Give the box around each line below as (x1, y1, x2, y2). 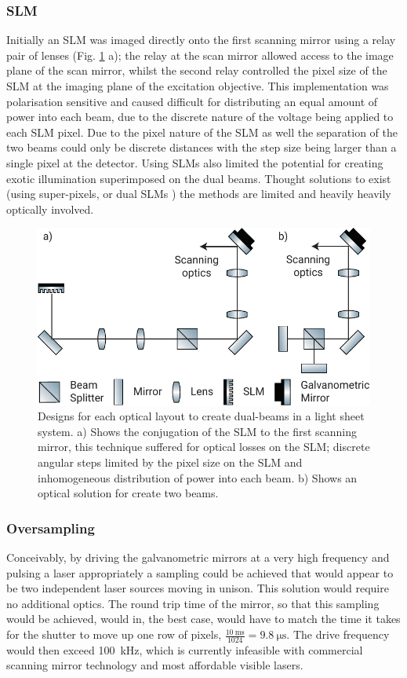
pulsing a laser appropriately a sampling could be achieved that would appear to (6, 564, 394, 581)
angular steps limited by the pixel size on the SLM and (38, 454, 303, 471)
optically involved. (6, 200, 94, 217)
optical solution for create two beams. (38, 485, 219, 501)
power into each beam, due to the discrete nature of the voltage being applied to (6, 108, 394, 125)
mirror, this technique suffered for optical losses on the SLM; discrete (38, 438, 370, 455)
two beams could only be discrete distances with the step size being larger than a (6, 139, 397, 156)
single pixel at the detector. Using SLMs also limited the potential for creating (6, 154, 383, 170)
